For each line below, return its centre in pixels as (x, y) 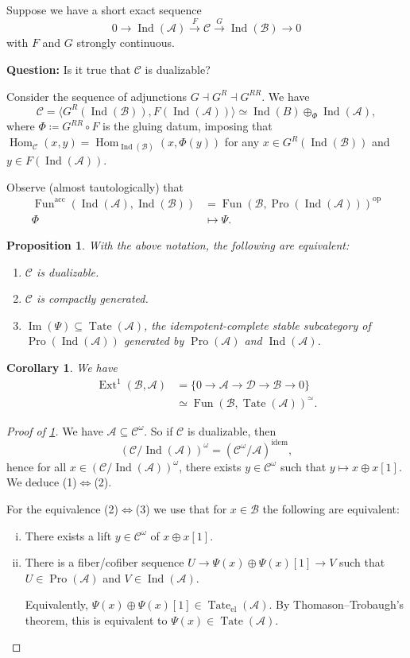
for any (242, 142)
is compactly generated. (92, 298)
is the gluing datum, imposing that (188, 126)
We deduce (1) (42, 482)
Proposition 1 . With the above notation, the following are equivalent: (178, 245)
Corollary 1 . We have (62, 367)
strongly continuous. (126, 43)
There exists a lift (68, 535)
